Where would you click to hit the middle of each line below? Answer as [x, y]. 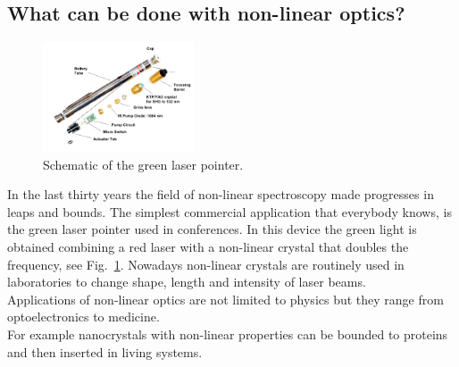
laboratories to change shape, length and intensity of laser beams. [187, 282]
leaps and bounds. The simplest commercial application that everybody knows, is [229, 211]
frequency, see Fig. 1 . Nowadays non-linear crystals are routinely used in [206, 264]
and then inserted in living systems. [105, 351]
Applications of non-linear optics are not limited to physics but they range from [225, 299]
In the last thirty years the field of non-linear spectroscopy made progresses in [221, 194]
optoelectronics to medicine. [83, 317]
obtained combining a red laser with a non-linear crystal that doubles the [208, 247]
